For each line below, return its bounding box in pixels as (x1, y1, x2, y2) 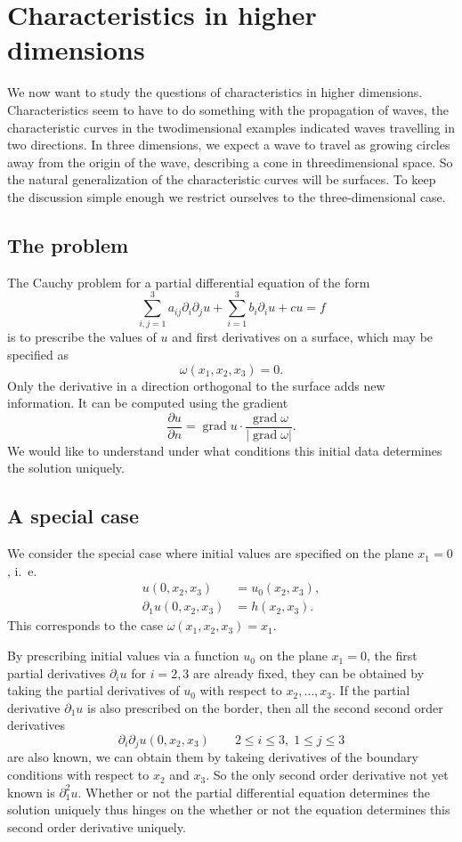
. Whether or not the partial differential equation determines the (77, 782, 430, 801)
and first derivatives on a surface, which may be (172, 328, 434, 346)
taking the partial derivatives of (7, 681, 180, 700)
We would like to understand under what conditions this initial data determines (7, 441, 442, 459)
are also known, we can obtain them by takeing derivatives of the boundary (7, 748, 418, 766)
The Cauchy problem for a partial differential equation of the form (7, 272, 370, 291)
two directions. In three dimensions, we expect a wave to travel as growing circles (7, 135, 450, 154)
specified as (7, 344, 69, 363)
